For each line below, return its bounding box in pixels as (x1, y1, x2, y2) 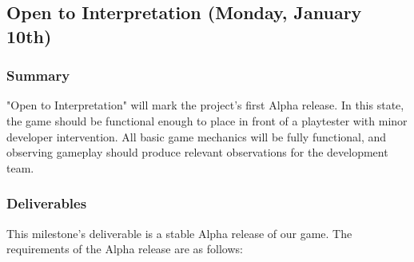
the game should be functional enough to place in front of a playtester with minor (6, 112, 408, 129)
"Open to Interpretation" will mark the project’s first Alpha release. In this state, (6, 97, 404, 113)
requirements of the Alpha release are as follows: (6, 240, 243, 257)
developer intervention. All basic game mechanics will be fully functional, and (6, 128, 387, 145)
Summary (6, 65, 70, 85)
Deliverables (6, 193, 87, 213)
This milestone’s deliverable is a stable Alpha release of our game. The (6, 224, 352, 241)
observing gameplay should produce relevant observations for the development (6, 144, 388, 161)
